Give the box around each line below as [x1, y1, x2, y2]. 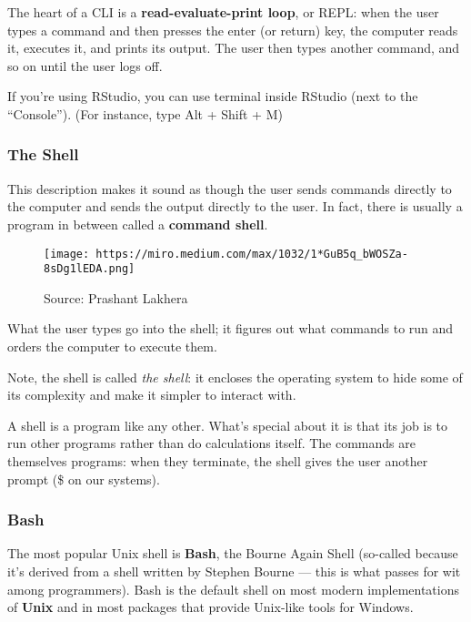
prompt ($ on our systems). [7, 469, 160, 488]
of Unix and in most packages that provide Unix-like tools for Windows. [7, 597, 414, 617]
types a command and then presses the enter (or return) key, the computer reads [7, 20, 458, 39]
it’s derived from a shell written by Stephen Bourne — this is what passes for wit [7, 562, 461, 581]
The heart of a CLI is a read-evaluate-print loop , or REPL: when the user [7, 3, 439, 21]
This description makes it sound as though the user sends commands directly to [7, 178, 452, 198]
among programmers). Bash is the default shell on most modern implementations [7, 579, 460, 598]
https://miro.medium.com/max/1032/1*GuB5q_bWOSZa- [95, 247, 408, 260]
